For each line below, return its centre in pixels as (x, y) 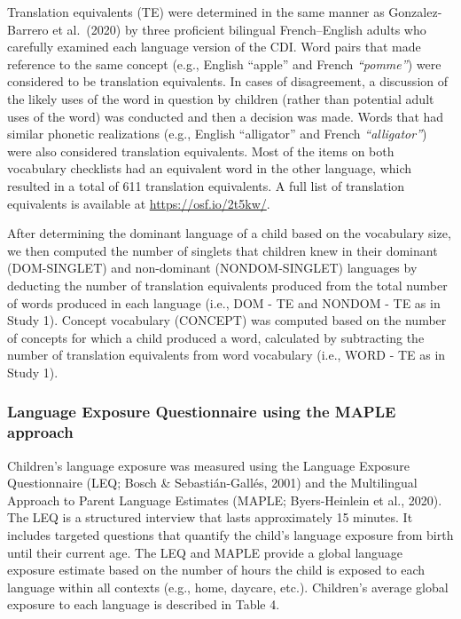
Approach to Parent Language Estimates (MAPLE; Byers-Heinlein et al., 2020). (225, 500)
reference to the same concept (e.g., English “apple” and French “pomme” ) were (224, 63)
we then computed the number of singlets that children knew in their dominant (223, 250)
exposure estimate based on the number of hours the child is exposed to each (216, 570)
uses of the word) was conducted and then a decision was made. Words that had (226, 116)
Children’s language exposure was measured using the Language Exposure (209, 465)
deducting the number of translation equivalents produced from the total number (227, 285)
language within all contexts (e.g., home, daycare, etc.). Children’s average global (228, 587)
